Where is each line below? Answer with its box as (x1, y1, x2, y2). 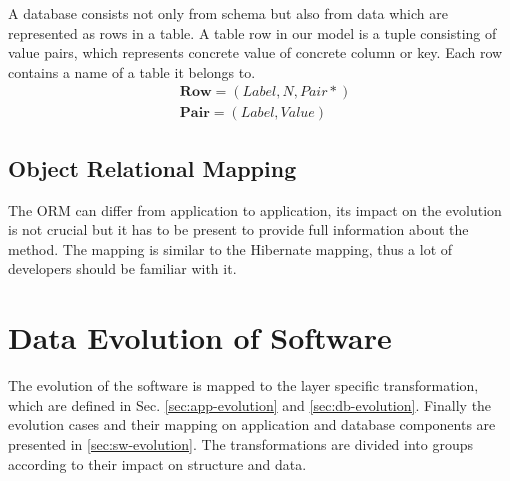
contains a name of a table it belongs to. (8, 61, 256, 82)
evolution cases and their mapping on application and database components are (8, 414, 496, 435)
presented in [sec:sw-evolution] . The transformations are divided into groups (8, 433, 474, 454)
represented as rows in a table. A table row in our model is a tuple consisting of (8, 22, 497, 43)
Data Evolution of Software (8, 317, 392, 358)
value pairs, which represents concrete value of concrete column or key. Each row (8, 42, 503, 63)
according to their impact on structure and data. (8, 453, 307, 474)
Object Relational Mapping (8, 152, 297, 183)
